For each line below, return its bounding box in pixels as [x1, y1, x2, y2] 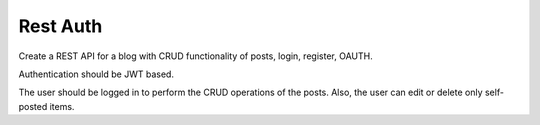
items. [49, 100, 75, 112]
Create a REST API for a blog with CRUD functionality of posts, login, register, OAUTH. [18, 50, 374, 62]
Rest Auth [18, 15, 103, 37]
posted [18, 100, 48, 112]
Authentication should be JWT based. [18, 68, 175, 80]
